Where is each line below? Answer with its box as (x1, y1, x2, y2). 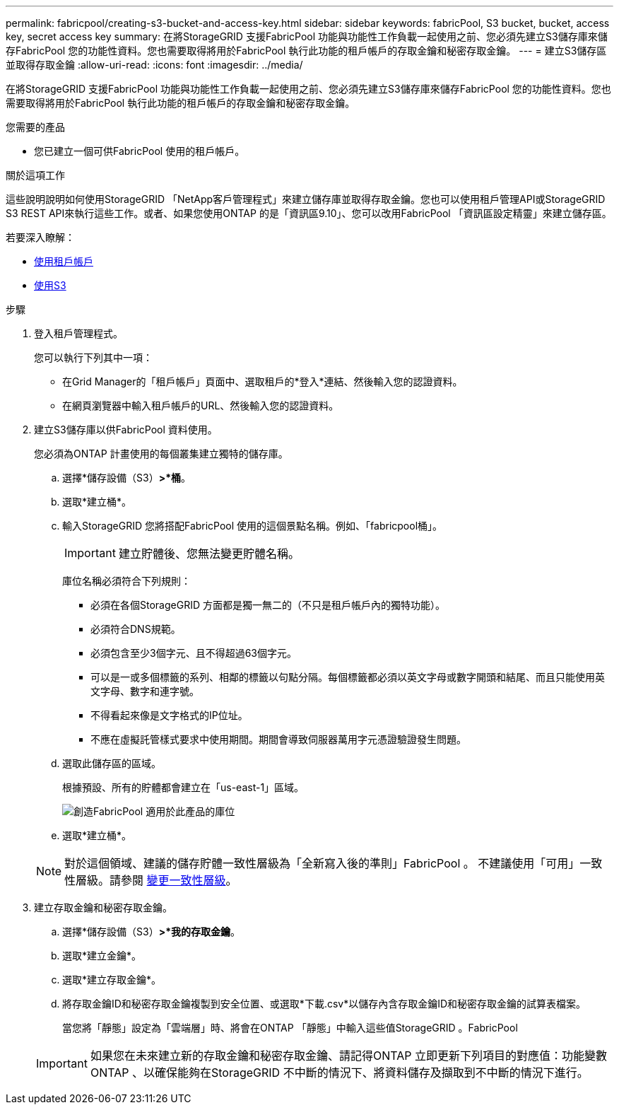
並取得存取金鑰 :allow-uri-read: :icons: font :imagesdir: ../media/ (6, 59, 303, 71)
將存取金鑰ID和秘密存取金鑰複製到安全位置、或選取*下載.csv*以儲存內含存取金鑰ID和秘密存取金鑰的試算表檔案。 (62, 998, 586, 1010)
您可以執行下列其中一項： (34, 351, 153, 363)
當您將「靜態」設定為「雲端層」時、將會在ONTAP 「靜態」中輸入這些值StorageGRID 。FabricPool (62, 1022, 518, 1034)
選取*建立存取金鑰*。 (62, 974, 162, 986)
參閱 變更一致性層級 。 (121, 873, 237, 887)
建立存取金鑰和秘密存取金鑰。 (34, 901, 172, 913)
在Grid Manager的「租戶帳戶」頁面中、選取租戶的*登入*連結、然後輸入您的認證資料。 (62, 375, 463, 387)
